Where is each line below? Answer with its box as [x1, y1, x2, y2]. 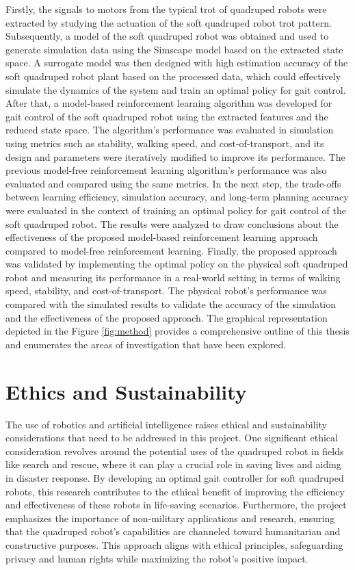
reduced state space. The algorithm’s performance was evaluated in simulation [5, 122, 334, 137]
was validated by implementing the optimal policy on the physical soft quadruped [5, 257, 348, 271]
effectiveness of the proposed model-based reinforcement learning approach [5, 230, 318, 244]
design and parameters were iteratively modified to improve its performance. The [5, 149, 345, 164]
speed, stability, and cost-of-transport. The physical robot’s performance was [5, 283, 327, 298]
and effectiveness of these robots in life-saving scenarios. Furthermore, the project [5, 497, 347, 512]
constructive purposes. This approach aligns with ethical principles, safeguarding [5, 537, 343, 552]
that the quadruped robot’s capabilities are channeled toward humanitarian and [5, 524, 341, 539]
